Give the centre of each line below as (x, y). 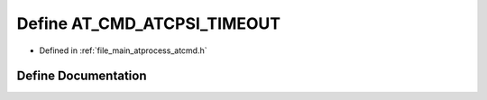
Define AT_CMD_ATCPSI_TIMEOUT (149, 23)
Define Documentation (82, 76)
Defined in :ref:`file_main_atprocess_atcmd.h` (123, 50)
